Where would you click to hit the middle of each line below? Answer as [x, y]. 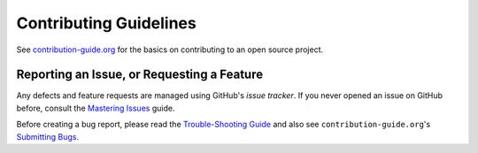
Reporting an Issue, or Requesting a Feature [140, 75]
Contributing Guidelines [106, 23]
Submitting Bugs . [48, 136]
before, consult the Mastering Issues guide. [96, 108]
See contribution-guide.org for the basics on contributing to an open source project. [170, 50]
